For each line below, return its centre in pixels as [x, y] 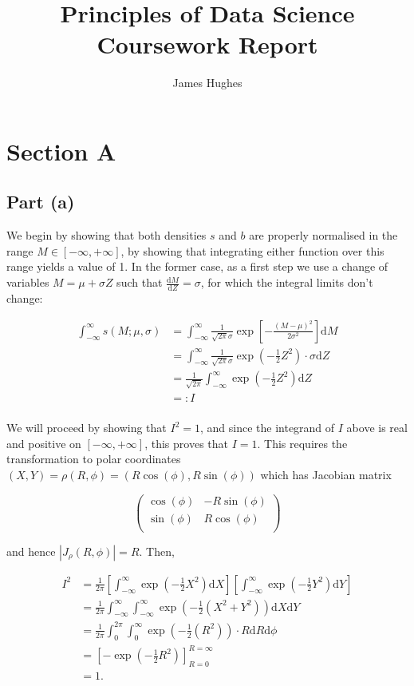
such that [140, 282]
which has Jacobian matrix [326, 474]
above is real [377, 428]
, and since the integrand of [267, 428]
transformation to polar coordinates [94, 459]
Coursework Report [207, 44]
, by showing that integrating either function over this [252, 250]
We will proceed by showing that [87, 428]
